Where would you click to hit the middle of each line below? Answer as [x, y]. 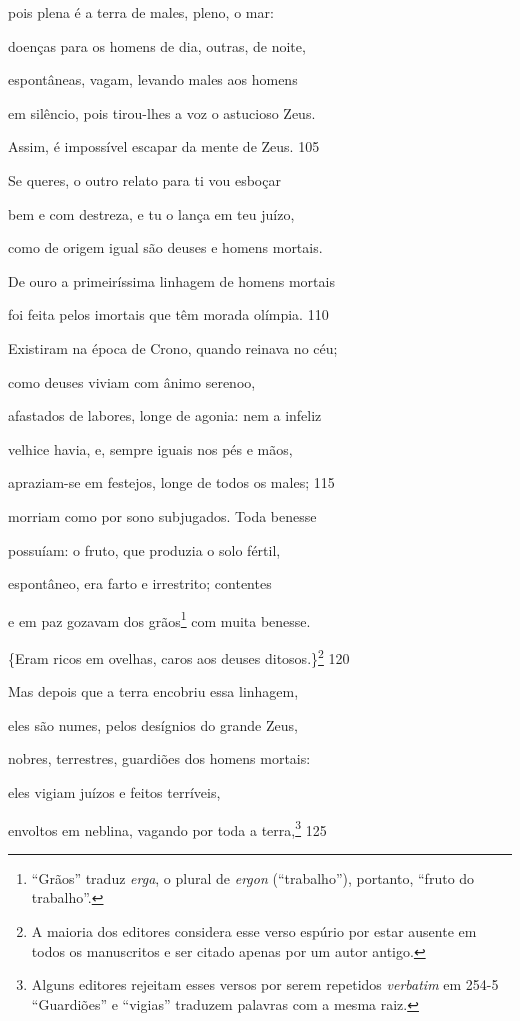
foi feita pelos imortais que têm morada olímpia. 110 [168, 314]
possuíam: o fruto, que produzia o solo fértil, [144, 549]
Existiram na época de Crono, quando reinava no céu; [173, 347]
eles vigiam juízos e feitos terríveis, [114, 791]
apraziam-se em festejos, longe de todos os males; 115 [171, 482]
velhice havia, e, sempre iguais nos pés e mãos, [150, 448]
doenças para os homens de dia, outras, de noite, [157, 45]
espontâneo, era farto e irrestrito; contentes [140, 583]
